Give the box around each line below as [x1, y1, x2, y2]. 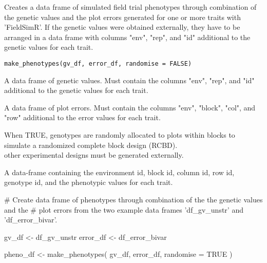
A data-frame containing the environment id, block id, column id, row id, [4, 166, 235, 177]
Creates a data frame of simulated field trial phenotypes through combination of [4, 2, 257, 12]
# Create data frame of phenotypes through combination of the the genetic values [4, 194, 263, 204]
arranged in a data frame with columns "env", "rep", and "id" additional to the [4, 31, 251, 42]
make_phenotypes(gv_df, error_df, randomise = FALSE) [4, 60, 192, 67]
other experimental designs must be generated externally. [4, 149, 184, 160]
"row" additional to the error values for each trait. [4, 112, 161, 123]
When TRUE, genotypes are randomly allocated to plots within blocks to [4, 129, 235, 140]
